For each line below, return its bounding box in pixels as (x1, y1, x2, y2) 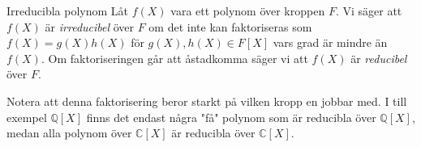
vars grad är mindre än (273, 34, 388, 51)
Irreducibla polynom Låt (6, 2, 129, 19)
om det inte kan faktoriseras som (148, 18, 312, 35)
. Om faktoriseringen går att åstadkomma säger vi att (41, 49, 308, 66)
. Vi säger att (335, 2, 402, 19)
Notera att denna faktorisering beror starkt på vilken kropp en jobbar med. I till (6, 92, 407, 109)
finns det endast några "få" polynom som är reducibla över (86, 108, 376, 125)
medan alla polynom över (6, 124, 132, 141)
